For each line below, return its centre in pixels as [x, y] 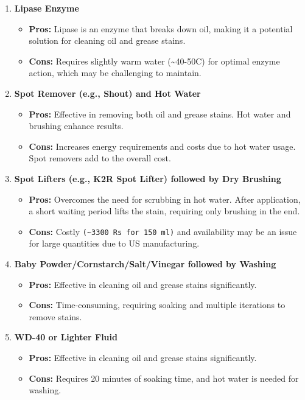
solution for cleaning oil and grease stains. [107, 40]
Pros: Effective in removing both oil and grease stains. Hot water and [160, 114]
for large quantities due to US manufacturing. [114, 243]
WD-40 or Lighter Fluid [66, 337]
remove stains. [55, 316]
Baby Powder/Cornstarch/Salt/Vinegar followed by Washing [145, 263]
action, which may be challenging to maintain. [115, 73]
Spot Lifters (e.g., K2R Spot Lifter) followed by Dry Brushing [148, 178]
